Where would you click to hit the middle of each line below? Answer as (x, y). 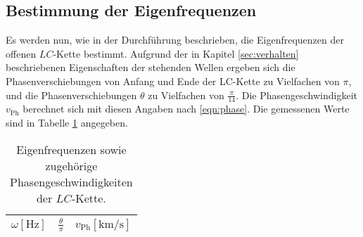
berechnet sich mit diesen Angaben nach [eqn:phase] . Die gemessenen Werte (186, 109)
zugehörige (71, 165)
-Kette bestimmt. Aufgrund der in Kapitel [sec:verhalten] (176, 53)
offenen (21, 53)
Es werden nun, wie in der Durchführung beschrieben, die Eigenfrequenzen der (175, 40)
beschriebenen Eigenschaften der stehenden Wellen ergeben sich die (151, 67)
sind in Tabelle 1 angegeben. (67, 122)
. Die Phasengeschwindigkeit (297, 95)
